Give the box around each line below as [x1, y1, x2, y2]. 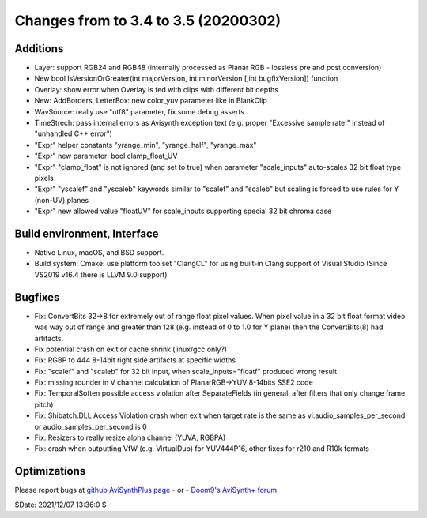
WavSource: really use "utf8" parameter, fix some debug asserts [34, 107, 245, 116]
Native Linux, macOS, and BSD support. [34, 248, 164, 257]
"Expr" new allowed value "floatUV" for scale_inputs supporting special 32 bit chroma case [34, 206, 332, 216]
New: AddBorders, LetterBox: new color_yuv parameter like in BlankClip [34, 96, 268, 106]
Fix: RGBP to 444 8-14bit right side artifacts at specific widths [34, 355, 236, 365]
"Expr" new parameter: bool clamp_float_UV [34, 151, 178, 161]
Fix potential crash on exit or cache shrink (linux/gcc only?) [34, 344, 228, 354]
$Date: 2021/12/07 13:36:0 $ [14, 500, 107, 509]
